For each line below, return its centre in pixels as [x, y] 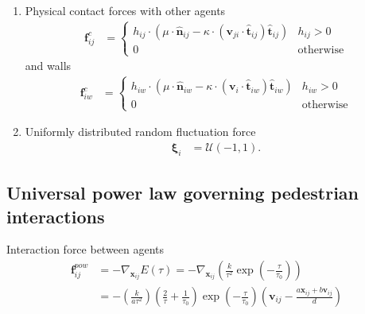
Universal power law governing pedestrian [183, 193]
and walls [48, 66]
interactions [56, 216]
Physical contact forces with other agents [125, 10]
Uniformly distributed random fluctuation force [140, 132]
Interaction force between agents [85, 249]
